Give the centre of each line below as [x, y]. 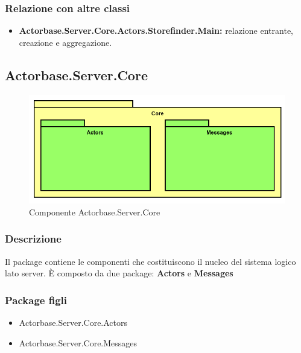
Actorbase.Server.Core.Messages [78, 342]
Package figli [36, 300]
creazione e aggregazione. [65, 42]
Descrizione [33, 239]
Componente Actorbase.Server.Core [95, 211]
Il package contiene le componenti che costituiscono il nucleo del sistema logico [150, 261]
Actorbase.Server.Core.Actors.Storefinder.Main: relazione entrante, [156, 30]
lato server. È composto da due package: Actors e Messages [119, 273]
